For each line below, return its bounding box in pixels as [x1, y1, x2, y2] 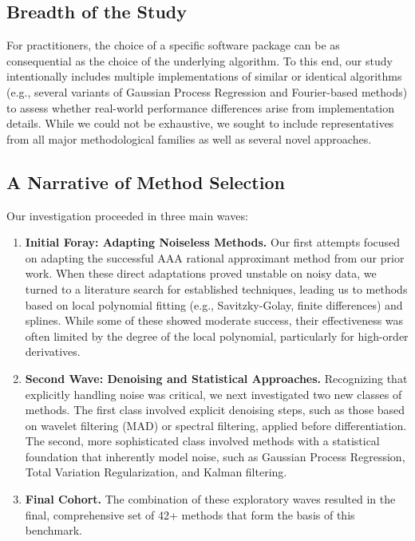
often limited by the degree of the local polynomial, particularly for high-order [25, 327, 409, 344]
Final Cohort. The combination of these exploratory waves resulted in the [25, 491, 396, 507]
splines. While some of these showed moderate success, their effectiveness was [25, 312, 404, 329]
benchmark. [25, 522, 83, 539]
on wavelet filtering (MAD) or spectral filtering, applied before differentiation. [25, 417, 407, 433]
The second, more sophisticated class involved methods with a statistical [25, 432, 380, 449]
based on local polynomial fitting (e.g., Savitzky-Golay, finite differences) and [25, 296, 403, 313]
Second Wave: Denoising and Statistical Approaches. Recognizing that [25, 369, 408, 386]
